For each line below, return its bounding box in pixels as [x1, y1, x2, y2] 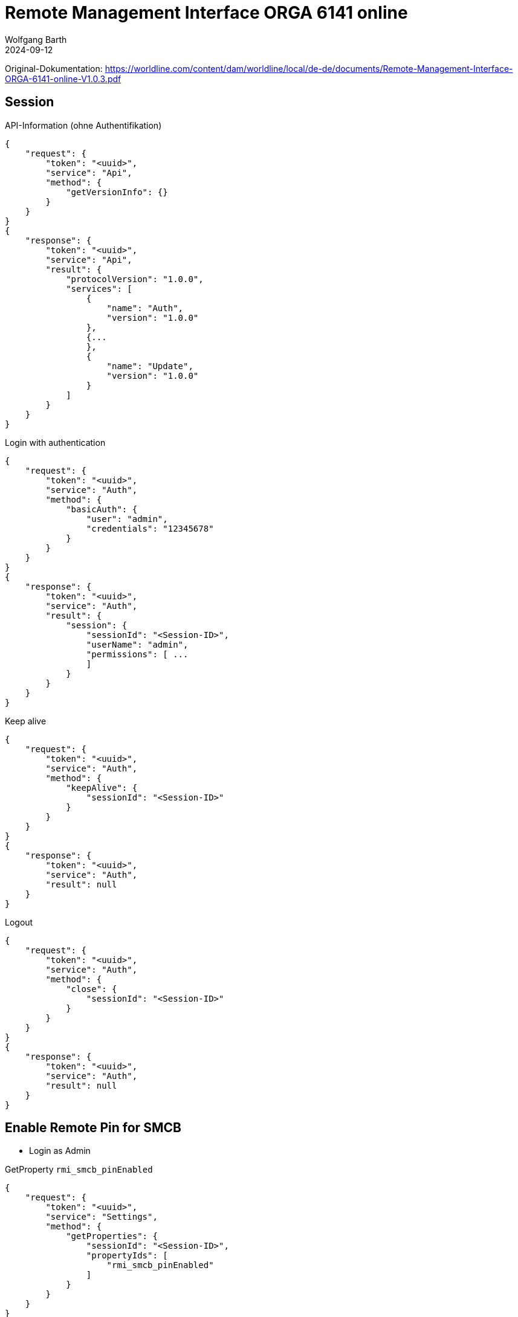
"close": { [66, 984, 117, 994]
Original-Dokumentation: [5, 63, 103, 74]
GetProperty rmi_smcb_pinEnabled [5, 1164, 153, 1175]
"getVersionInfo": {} [66, 187, 168, 197]
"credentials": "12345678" [86, 523, 214, 533]
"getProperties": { [66, 1231, 158, 1241]
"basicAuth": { [66, 504, 138, 514]
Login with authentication [5, 437, 106, 448]
